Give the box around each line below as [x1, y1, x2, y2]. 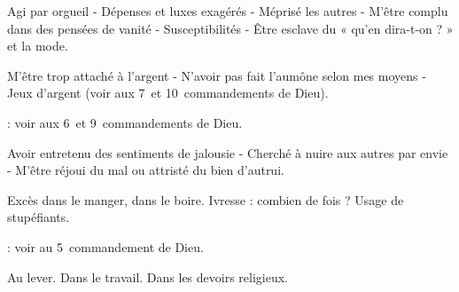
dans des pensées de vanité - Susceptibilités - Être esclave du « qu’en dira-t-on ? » [7, 19, 454, 37]
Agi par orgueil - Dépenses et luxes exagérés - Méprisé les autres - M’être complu [7, 2, 448, 20]
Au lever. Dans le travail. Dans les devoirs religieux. [7, 267, 289, 286]
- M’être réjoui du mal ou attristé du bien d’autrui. [7, 161, 284, 179]
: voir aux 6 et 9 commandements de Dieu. [7, 113, 243, 131]
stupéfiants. [7, 208, 70, 226]
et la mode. [7, 36, 68, 55]
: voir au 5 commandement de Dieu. [7, 237, 204, 256]
